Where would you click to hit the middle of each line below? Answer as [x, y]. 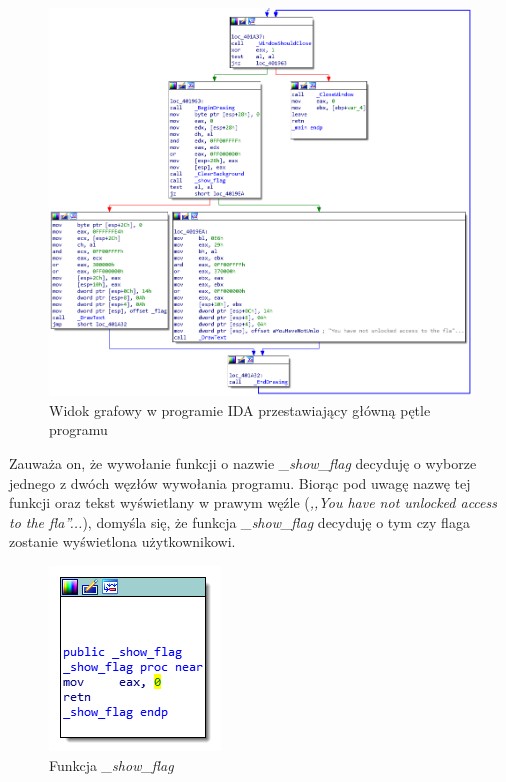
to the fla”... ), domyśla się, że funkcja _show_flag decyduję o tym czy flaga [239, 521]
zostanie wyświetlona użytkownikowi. [122, 541]
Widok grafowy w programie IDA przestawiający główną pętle [240, 409]
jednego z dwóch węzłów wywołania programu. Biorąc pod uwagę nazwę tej [240, 482]
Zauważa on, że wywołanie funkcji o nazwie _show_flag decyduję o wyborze [243, 463]
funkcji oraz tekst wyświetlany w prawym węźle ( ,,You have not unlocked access [253, 502]
